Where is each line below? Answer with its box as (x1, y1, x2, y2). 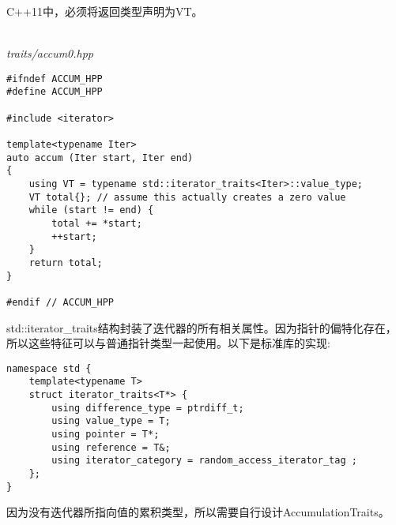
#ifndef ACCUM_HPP (6, 73, 103, 84)
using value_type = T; (51, 415, 171, 427)
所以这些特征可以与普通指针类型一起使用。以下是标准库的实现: (6, 335, 330, 351)
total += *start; (51, 218, 142, 229)
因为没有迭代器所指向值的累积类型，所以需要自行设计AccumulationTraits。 (6, 504, 390, 520)
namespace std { (6, 362, 92, 374)
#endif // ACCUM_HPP (6, 296, 115, 308)
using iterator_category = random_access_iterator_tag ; (51, 455, 357, 467)
